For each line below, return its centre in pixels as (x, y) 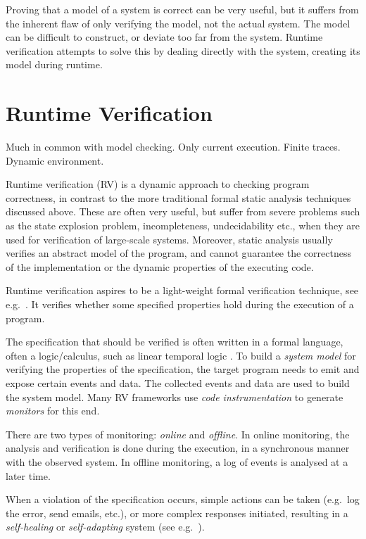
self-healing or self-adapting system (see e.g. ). (105, 527)
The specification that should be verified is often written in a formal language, (175, 342)
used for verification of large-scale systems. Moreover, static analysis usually (169, 239)
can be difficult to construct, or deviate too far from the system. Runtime (164, 37)
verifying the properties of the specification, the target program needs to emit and (183, 369)
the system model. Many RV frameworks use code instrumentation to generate (175, 397)
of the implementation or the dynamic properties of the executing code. (160, 266)
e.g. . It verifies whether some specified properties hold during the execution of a (180, 304)
